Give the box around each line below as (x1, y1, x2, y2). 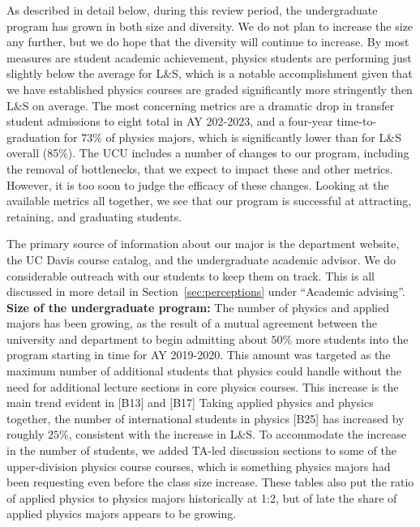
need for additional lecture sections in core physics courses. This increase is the (6, 378, 399, 395)
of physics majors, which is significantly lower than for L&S (105, 128, 401, 145)
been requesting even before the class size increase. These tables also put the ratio (6, 473, 414, 491)
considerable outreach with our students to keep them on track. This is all (6, 267, 375, 284)
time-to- (336, 113, 377, 130)
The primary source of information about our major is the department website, (6, 235, 400, 252)
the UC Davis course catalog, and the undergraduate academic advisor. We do (6, 251, 396, 268)
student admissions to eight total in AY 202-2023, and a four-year (6, 113, 333, 130)
